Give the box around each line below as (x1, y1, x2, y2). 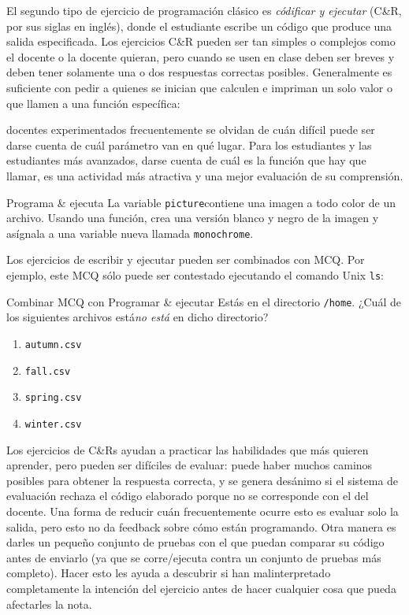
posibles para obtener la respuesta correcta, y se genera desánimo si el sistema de (6, 472, 399, 488)
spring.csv (24, 392, 82, 404)
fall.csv (24, 365, 71, 377)
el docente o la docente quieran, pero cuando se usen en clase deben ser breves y (6, 48, 395, 65)
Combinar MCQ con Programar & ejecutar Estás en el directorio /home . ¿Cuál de (6, 293, 401, 309)
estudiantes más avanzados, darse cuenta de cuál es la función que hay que (6, 152, 366, 169)
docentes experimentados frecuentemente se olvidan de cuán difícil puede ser (6, 121, 375, 138)
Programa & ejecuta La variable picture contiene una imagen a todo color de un (6, 194, 396, 210)
